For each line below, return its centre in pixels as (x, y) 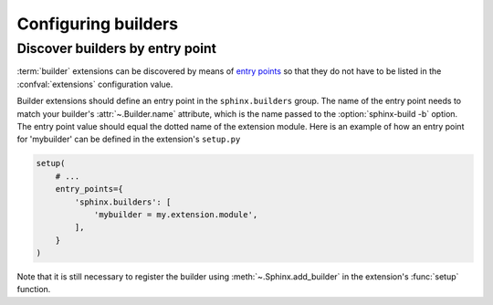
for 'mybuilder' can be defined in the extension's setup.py (129, 139)
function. (34, 289)
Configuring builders (97, 24)
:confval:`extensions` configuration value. (95, 84)
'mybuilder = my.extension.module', (176, 214)
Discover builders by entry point (116, 48)
